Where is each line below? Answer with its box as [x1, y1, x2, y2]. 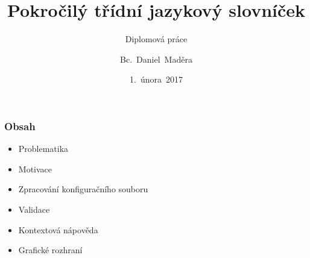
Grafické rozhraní [18, 244, 83, 256]
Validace [18, 203, 50, 215]
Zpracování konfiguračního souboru [18, 183, 148, 195]
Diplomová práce [125, 33, 188, 45]
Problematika [18, 142, 69, 155]
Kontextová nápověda [18, 223, 98, 236]
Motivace [18, 162, 52, 175]
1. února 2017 [130, 73, 183, 86]
